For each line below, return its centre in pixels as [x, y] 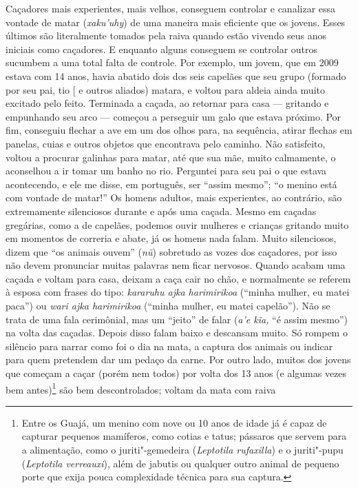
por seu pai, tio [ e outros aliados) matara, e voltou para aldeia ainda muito [165, 89]
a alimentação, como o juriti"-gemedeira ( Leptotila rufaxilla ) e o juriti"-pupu [182, 450]
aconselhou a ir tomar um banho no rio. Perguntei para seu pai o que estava [166, 171]
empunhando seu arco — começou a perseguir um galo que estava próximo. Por [173, 116]
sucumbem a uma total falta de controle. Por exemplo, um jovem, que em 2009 [172, 62]
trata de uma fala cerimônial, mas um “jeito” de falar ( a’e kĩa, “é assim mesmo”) [177, 319]
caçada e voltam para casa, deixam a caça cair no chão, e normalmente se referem [178, 278]
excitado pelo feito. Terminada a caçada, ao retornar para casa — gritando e [167, 103]
